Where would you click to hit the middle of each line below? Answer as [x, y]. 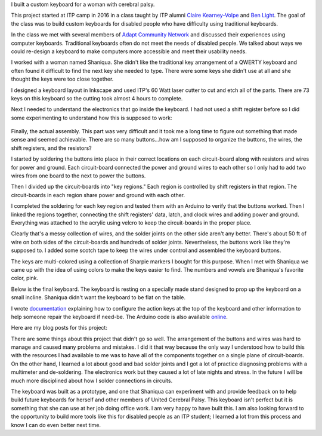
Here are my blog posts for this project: [59, 328]
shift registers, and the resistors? [51, 148]
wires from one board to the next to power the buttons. [78, 176]
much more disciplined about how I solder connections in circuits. [92, 380]
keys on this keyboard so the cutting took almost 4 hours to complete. [97, 98]
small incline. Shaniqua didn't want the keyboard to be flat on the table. [98, 297]
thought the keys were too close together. [62, 79]
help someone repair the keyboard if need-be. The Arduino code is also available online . [119, 317]
